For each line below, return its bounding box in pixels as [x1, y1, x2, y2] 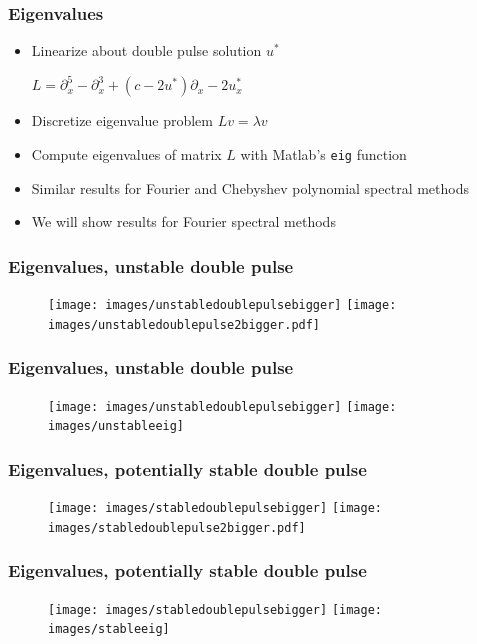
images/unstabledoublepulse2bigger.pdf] [48, 317, 321, 332]
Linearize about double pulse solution [31, 40, 262, 61]
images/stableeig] [48, 622, 170, 637]
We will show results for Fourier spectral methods [31, 211, 336, 232]
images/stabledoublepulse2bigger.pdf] [48, 520, 306, 535]
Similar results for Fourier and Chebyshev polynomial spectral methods [31, 177, 469, 198]
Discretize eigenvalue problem [31, 110, 213, 131]
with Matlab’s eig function [240, 143, 407, 164]
